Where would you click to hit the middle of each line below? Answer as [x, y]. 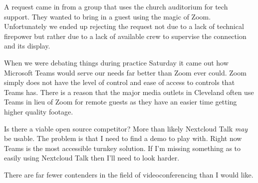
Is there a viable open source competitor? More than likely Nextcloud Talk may [126, 128]
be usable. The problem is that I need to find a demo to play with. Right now [123, 138]
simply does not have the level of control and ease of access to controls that [120, 82]
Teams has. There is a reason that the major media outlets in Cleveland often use [129, 92]
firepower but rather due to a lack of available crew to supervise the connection [125, 36]
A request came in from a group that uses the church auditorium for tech [116, 6]
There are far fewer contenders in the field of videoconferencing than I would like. [129, 174]
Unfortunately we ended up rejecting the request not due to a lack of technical [124, 26]
